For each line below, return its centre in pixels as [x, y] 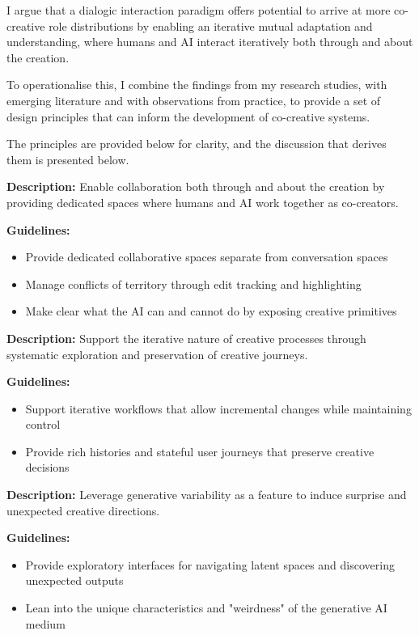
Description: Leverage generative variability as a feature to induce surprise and [207, 495]
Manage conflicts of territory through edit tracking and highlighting [193, 284]
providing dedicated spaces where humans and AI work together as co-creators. [203, 202]
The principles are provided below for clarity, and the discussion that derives [197, 144]
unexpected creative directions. [83, 510]
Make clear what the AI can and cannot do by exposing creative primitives [211, 311]
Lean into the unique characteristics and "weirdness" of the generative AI [206, 608]
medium [45, 623]
